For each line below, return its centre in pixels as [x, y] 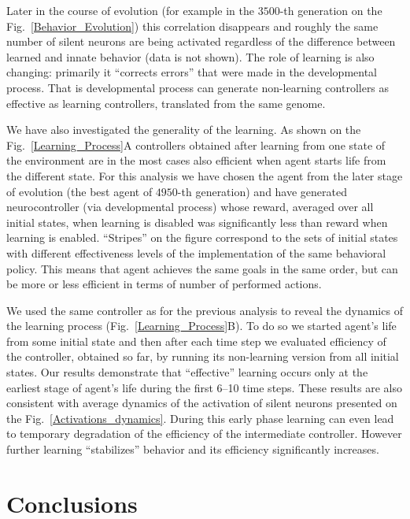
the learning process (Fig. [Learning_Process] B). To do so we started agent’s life [201, 326]
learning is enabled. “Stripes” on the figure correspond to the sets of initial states [202, 237]
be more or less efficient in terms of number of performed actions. [164, 284]
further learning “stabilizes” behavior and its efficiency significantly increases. [193, 449]
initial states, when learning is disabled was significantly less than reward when [197, 222]
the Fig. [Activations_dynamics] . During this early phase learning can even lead [200, 418]
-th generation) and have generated [262, 191]
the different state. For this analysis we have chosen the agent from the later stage [205, 175]
